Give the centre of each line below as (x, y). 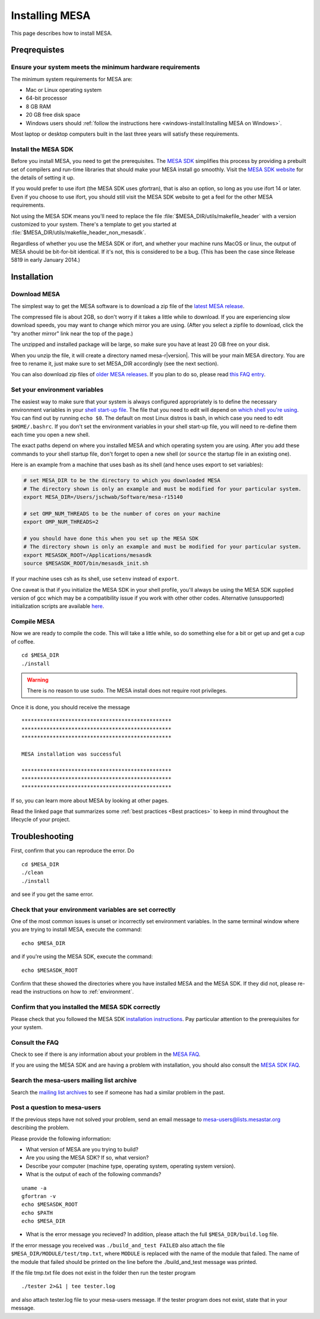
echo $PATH (37, 1213)
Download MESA (36, 294)
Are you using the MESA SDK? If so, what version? (87, 1158)
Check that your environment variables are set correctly (93, 910)
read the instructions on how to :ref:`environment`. (72, 992)
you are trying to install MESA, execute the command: (76, 930)
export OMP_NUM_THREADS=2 (61, 522)
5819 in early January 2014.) (46, 260)
